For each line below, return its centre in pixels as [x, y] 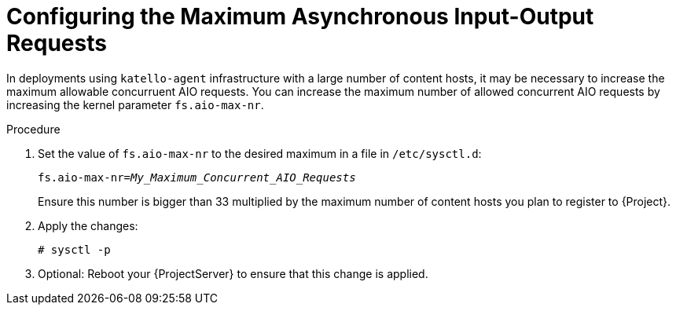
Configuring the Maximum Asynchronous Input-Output [300, 16]
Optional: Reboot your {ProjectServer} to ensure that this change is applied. [233, 273]
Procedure [33, 129]
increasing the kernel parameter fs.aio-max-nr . [135, 104]
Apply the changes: [88, 225]
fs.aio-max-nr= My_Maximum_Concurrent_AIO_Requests [197, 177]
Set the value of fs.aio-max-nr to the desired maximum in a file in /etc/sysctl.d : [260, 153]
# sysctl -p [74, 249]
